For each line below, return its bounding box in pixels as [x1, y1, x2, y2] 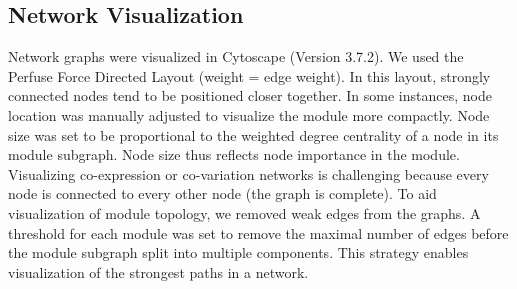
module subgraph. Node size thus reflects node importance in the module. [8, 144, 460, 165]
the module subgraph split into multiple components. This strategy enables [8, 242, 469, 263]
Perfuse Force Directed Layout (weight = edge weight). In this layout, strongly [8, 65, 491, 86]
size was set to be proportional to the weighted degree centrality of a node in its [8, 124, 499, 145]
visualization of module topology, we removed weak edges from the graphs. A [8, 202, 481, 223]
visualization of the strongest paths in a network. [8, 261, 309, 282]
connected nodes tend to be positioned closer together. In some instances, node [8, 85, 492, 106]
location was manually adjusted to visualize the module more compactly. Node [8, 104, 490, 125]
